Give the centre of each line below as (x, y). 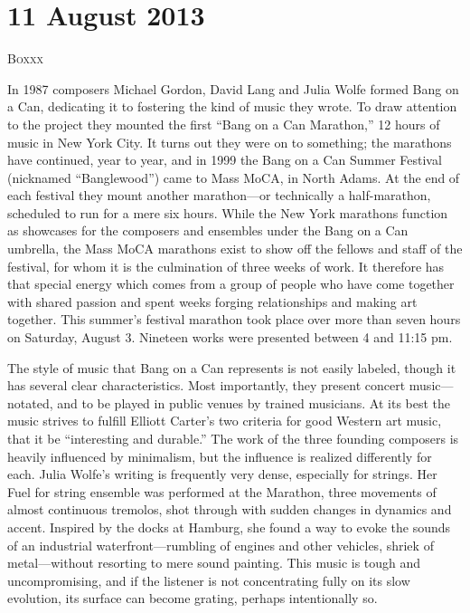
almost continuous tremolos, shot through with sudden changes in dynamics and (230, 509)
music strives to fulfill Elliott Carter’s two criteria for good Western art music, (225, 421)
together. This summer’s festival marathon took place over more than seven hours (234, 319)
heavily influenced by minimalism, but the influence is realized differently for (220, 456)
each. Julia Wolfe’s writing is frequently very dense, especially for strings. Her (222, 474)
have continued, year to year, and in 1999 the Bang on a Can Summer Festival (225, 160)
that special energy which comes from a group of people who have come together (231, 284)
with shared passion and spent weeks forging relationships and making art (212, 301)
